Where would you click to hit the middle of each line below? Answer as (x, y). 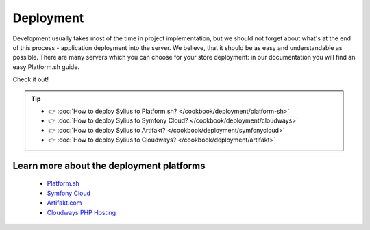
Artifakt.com (64, 203)
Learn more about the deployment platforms (109, 165)
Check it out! (31, 79)
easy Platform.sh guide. (46, 67)
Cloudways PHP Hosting (82, 212)
